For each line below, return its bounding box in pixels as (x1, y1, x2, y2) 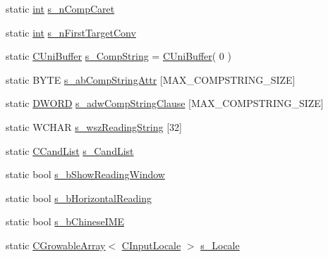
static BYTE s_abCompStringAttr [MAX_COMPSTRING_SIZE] (6, 72, 296, 87)
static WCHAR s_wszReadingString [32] (6, 119, 182, 134)
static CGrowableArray (6, 237, 106, 252)
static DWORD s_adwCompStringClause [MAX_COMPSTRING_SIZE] (6, 96, 324, 111)
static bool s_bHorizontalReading (6, 190, 152, 205)
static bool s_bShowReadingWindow (6, 167, 165, 182)
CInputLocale (121, 237, 181, 252)
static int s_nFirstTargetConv (6, 25, 136, 39)
